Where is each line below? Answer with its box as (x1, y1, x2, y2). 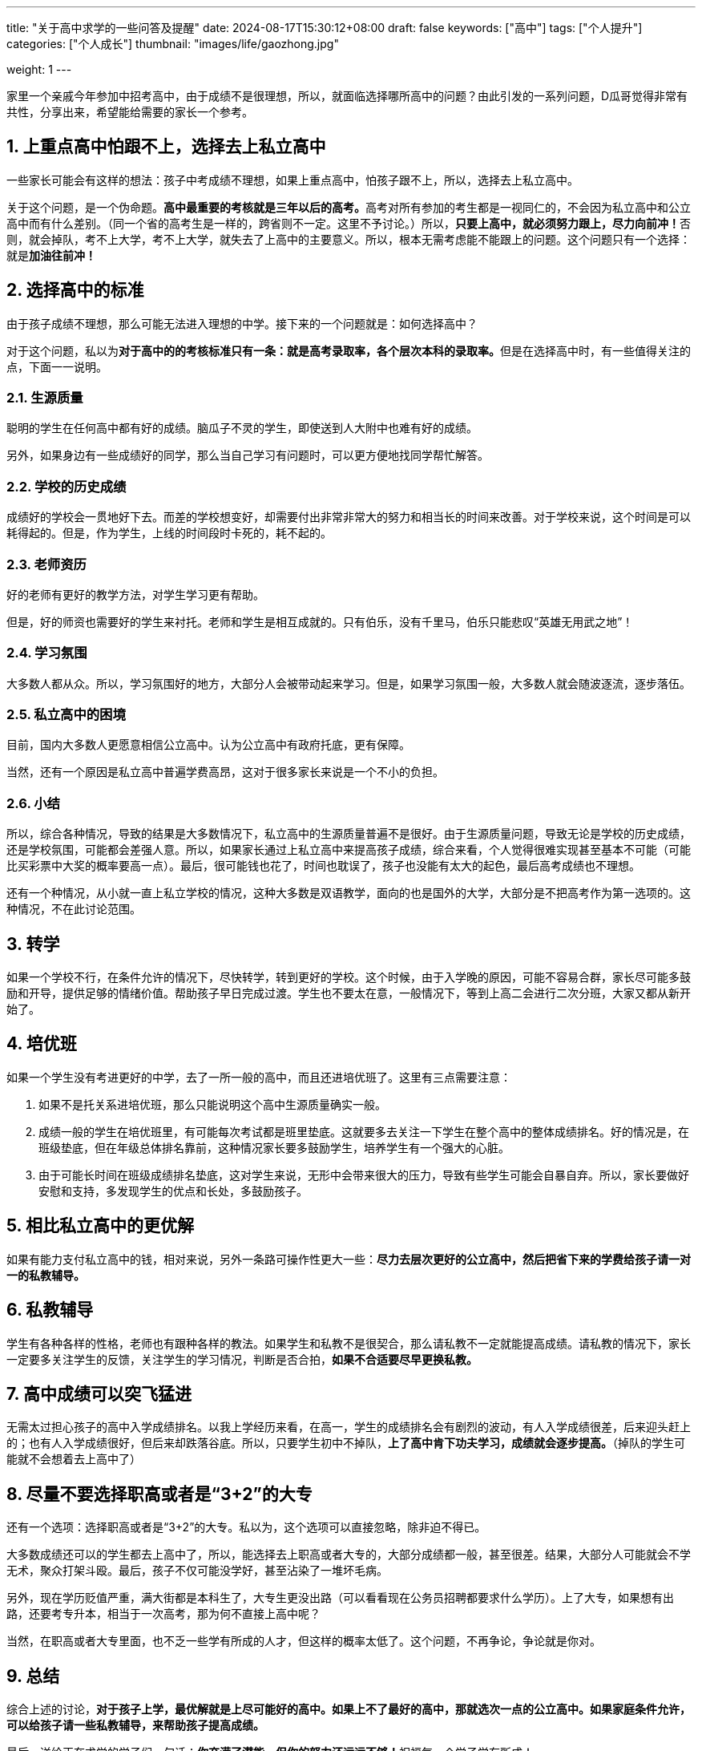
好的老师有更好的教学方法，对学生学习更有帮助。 (6, 587, 264, 601)
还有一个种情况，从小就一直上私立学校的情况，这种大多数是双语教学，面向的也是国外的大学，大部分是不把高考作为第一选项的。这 (6, 886, 691, 900)
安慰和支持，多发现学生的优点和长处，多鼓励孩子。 (38, 1183, 308, 1198)
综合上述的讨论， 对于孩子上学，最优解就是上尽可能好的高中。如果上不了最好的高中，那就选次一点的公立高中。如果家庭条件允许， (6, 1702, 691, 1717)
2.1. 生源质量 (6, 390, 83, 406)
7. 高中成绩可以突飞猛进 (6, 1383, 192, 1404)
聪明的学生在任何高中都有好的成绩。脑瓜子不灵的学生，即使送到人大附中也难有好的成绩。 (6, 421, 478, 435)
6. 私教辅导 (6, 1300, 94, 1320)
